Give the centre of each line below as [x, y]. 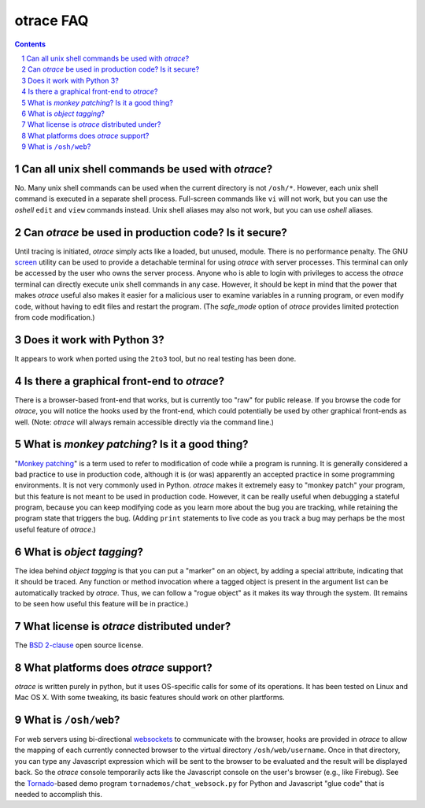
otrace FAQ [52, 20]
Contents [30, 44]
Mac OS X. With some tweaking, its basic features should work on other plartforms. [150, 698]
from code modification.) [55, 317]
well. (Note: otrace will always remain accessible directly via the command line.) [144, 422]
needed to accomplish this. [58, 794]
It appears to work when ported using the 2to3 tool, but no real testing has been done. [155, 358]
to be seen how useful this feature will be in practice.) [102, 603]
